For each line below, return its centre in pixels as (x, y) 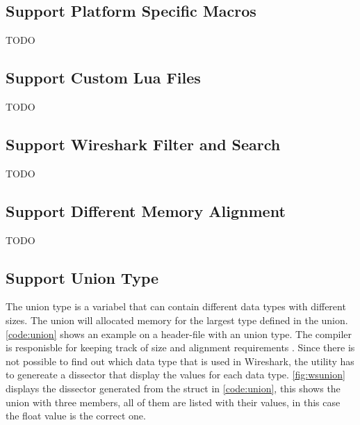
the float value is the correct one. (76, 416)
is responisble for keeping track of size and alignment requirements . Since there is (180, 347)
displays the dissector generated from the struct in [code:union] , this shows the (173, 388)
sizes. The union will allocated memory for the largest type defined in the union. (177, 320)
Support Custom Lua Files (103, 78)
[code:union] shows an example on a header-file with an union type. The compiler (179, 334)
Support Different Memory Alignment (146, 210)
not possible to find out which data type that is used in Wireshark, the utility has (180, 361)
